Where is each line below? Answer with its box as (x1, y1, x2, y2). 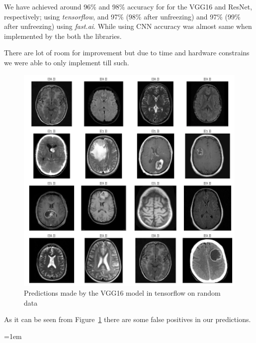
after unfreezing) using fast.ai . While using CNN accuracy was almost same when (4, 21, 252, 31)
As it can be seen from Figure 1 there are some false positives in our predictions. (4, 314, 251, 325)
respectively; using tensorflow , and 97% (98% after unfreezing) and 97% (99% (4, 11, 241, 21)
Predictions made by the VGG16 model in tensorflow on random (24, 288, 221, 298)
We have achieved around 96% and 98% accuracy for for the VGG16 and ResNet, (4, 1, 253, 11)
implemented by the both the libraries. (4, 30, 122, 41)
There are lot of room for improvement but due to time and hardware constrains (4, 47, 250, 58)
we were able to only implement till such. (4, 57, 129, 67)
